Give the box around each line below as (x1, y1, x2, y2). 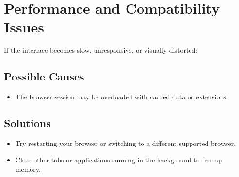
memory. (15, 164, 41, 174)
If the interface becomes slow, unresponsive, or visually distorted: (4, 45, 198, 55)
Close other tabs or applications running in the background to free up (15, 154, 223, 164)
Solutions (4, 115, 51, 130)
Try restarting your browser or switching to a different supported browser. (15, 138, 236, 148)
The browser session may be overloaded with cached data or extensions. (15, 92, 228, 102)
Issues (4, 17, 44, 37)
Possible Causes (4, 69, 84, 84)
